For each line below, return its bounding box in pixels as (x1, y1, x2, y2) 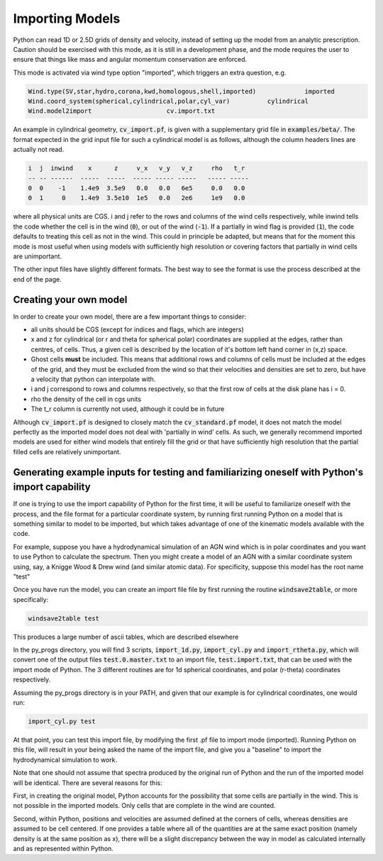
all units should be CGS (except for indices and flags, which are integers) (30, 325, 244, 334)
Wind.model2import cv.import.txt (28, 107, 216, 115)
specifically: (13, 595, 49, 603)
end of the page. (13, 275, 62, 283)
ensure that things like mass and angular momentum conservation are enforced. (13, 55, 248, 64)
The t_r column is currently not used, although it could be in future (30, 405, 225, 413)
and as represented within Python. (13, 844, 113, 852)
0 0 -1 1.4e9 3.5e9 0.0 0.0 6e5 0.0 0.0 (28, 185, 245, 192)
